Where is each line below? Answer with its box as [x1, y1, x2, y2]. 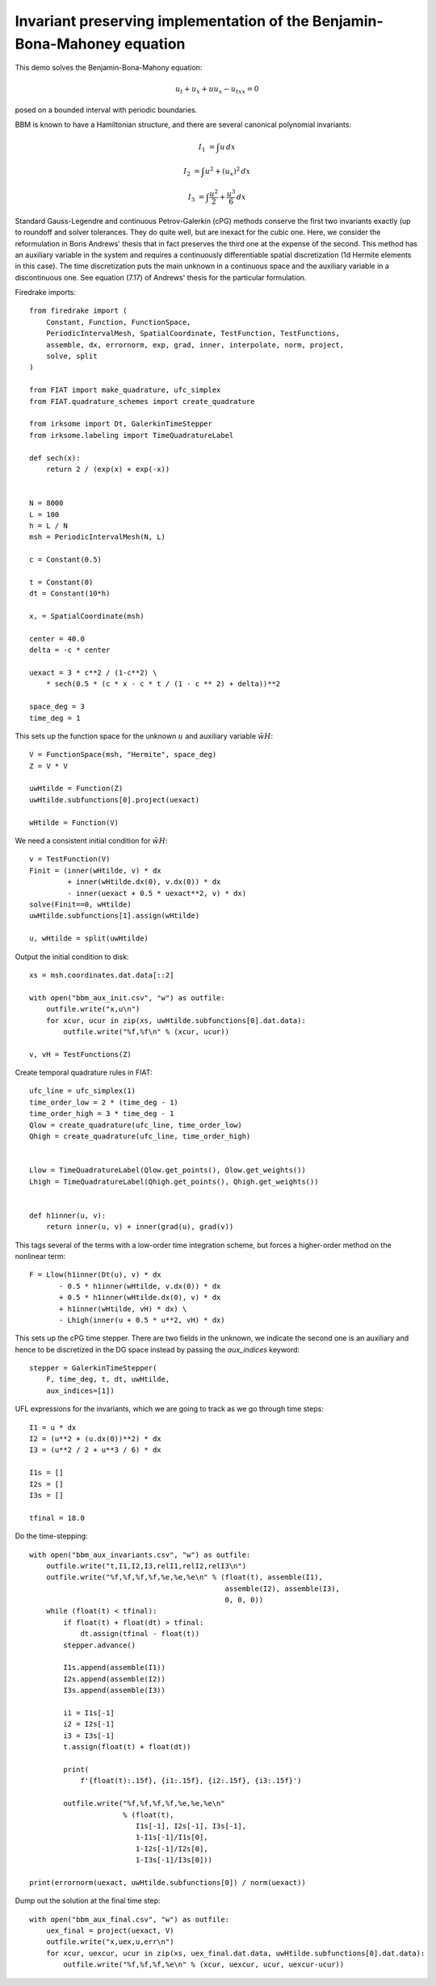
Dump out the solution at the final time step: [15, 1896, 161, 1906]
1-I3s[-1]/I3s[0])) [135, 1855, 213, 1865]
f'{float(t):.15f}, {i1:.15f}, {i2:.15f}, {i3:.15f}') [80, 1776, 302, 1786]
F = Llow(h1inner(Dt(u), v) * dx [29, 1270, 161, 1280]
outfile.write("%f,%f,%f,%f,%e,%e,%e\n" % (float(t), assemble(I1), [45, 1572, 323, 1582]
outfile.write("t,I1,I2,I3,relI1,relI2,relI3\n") [45, 1561, 246, 1571]
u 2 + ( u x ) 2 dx [204, 166, 251, 178]
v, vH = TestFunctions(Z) [29, 1050, 132, 1058]
